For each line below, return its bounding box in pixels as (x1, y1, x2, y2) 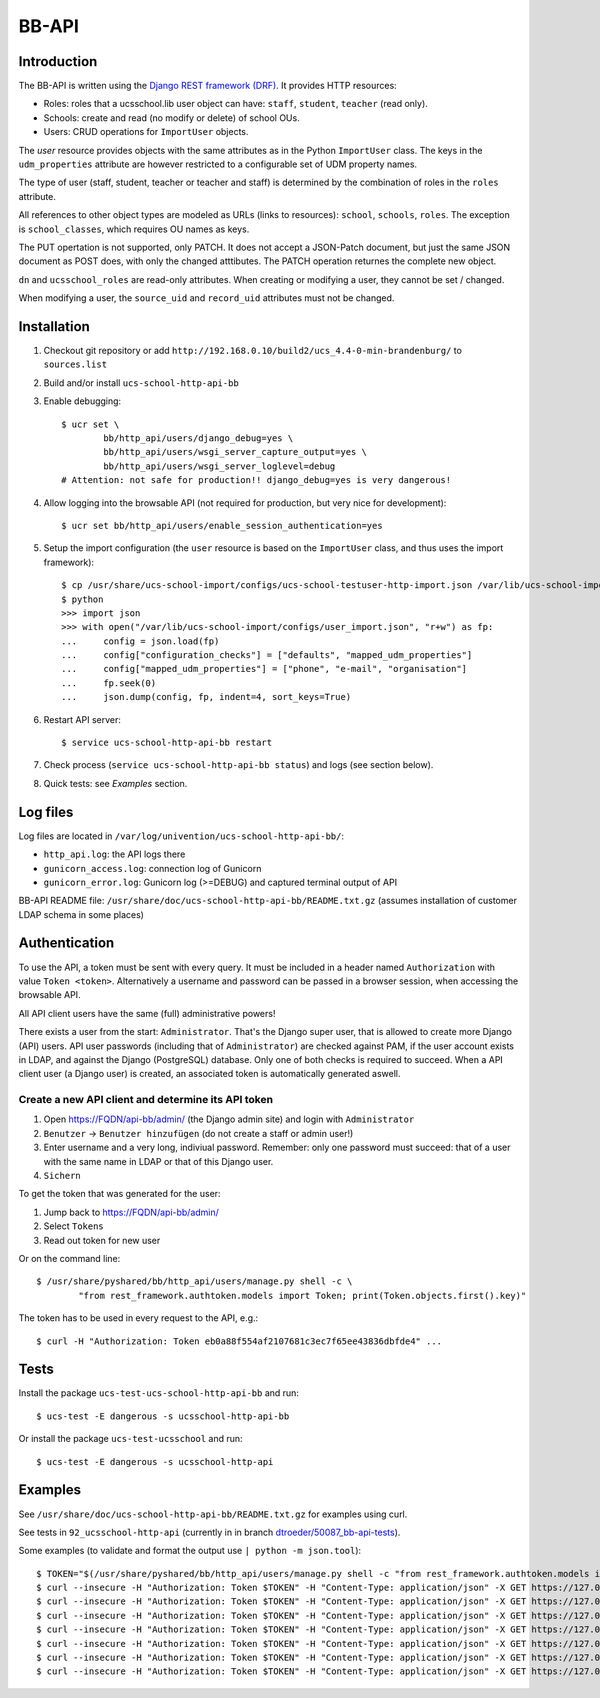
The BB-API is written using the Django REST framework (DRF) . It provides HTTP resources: (18, 80, 397, 92)
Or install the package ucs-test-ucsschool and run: (18, 1433, 244, 1445)
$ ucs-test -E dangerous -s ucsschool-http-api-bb (36, 1410, 290, 1422)
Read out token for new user (43, 1234, 161, 1246)
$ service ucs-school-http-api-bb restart (61, 737, 273, 749)
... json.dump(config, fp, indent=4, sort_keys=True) (61, 691, 352, 703)
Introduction (18, 53, 98, 70)
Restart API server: (43, 713, 122, 725)
